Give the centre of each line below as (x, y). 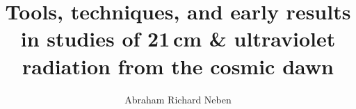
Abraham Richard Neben (178, 99)
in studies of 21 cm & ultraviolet (178, 39)
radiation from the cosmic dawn (178, 66)
